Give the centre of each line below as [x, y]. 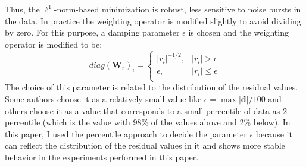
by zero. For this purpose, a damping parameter [92, 32]
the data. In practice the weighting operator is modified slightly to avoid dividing [153, 21]
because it [274, 133]
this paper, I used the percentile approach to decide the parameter [126, 133]
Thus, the [22, 9]
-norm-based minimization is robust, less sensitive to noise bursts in [177, 9]
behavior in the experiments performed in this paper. [102, 157]
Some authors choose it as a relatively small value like [103, 99]
